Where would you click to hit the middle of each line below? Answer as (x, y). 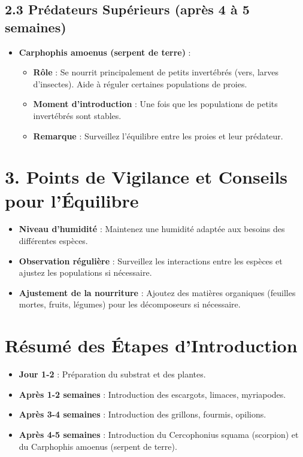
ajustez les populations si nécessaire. (85, 272)
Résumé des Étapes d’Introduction (151, 345)
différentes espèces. (53, 241)
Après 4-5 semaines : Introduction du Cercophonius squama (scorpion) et (159, 434)
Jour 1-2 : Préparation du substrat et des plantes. (112, 374)
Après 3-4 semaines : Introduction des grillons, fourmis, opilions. (143, 414)
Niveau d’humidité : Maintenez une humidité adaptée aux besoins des (152, 229)
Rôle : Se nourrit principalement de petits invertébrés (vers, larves (156, 72)
